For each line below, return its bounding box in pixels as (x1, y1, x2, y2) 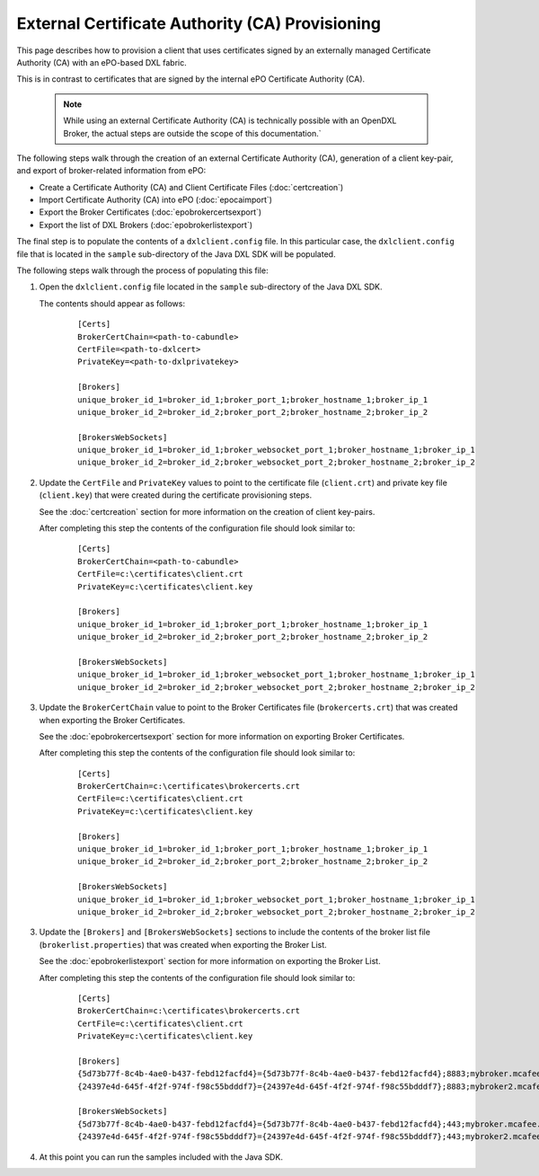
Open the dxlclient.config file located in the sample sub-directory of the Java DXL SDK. (39, 281, 383, 292)
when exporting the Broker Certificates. (39, 714, 186, 725)
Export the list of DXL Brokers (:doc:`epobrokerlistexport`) (39, 219, 253, 230)
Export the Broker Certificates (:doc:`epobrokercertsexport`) (39, 207, 262, 217)
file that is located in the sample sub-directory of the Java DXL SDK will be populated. (16, 248, 336, 260)
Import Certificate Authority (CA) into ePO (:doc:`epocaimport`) (39, 194, 273, 206)
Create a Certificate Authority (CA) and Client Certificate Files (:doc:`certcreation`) (39, 181, 344, 192)
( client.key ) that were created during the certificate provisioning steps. (39, 490, 313, 500)
